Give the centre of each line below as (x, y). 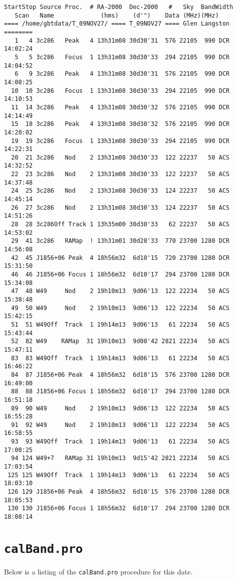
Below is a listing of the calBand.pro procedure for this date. (98, 571)
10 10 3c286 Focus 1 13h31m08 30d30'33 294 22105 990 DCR (120, 91)
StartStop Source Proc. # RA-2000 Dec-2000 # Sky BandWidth (119, 7)
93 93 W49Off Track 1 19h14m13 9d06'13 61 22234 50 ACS (120, 442)
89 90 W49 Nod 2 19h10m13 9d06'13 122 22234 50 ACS (120, 408)
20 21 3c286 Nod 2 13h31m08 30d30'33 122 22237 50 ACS (120, 157)
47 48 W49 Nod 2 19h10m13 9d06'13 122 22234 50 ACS (120, 291)
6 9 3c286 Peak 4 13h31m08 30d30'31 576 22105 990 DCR (122, 74)
